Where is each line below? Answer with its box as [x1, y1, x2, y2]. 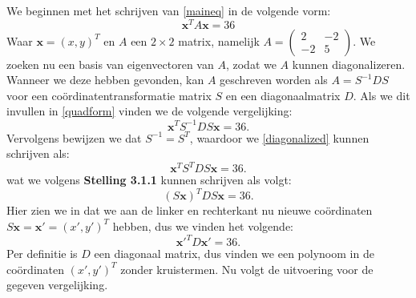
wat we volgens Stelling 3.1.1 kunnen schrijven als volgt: [6, 171, 292, 188]
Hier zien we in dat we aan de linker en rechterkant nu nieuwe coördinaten [6, 202, 373, 219]
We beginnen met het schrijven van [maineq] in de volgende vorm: [6, 2, 331, 18]
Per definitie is [6, 245, 78, 262]
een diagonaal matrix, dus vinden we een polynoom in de [94, 245, 374, 262]
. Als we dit [353, 87, 410, 103]
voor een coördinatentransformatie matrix [6, 87, 212, 103]
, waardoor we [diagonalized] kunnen [189, 129, 370, 146]
